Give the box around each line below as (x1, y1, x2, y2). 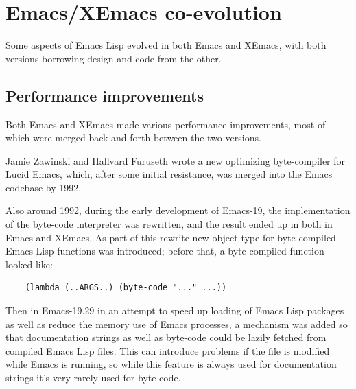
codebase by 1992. (5, 180, 82, 194)
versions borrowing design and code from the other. (5, 51, 222, 65)
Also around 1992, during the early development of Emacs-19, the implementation (5, 203, 351, 217)
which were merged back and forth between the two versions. (5, 130, 261, 145)
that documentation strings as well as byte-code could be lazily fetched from (5, 330, 327, 344)
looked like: (5, 257, 53, 271)
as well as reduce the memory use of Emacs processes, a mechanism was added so (5, 316, 348, 331)
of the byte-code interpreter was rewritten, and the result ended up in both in (5, 217, 333, 231)
